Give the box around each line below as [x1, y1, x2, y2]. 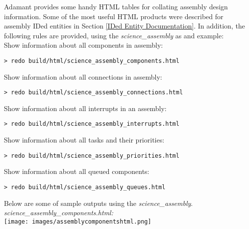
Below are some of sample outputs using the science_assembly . [4, 198, 193, 208]
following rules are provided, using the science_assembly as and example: [4, 30, 224, 40]
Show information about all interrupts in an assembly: [4, 103, 167, 113]
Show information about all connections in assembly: [4, 71, 162, 82]
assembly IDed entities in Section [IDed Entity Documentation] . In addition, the [4, 21, 245, 31]
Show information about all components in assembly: [4, 40, 163, 50]
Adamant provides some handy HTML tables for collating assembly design [4, 1, 228, 11]
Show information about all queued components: [4, 166, 149, 176]
